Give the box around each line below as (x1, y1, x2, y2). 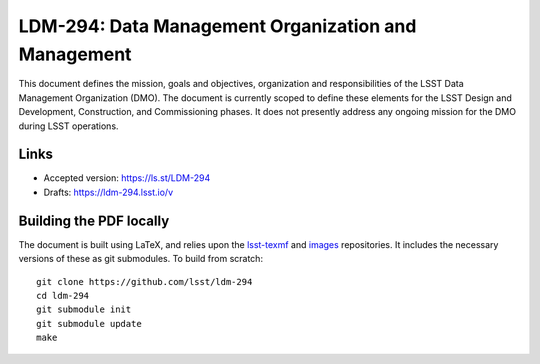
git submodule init (36, 304, 132, 315)
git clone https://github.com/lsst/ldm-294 (36, 276, 253, 287)
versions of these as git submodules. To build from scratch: (18, 253, 264, 265)
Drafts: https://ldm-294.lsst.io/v (43, 186, 174, 198)
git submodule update (36, 318, 142, 329)
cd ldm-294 (36, 290, 90, 301)
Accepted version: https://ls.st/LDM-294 (43, 172, 211, 184)
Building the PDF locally (18, 212, 170, 229)
